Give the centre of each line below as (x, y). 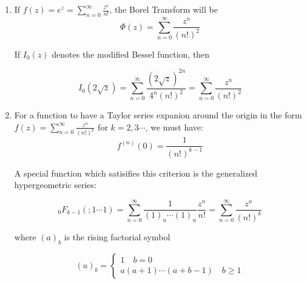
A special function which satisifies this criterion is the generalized (136, 173)
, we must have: (174, 127)
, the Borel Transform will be (164, 9)
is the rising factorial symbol (117, 236)
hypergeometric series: (55, 185)
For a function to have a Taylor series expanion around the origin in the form (158, 115)
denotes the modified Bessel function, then (131, 54)
